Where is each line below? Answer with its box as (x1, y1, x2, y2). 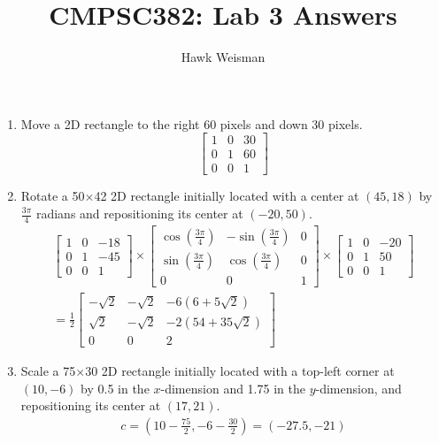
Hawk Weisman (181, 48, 266, 66)
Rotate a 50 (20, 187, 85, 205)
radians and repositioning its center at (35, 204, 243, 222)
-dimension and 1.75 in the (160, 378, 305, 397)
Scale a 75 (20, 362, 76, 380)
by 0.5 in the (81, 378, 150, 397)
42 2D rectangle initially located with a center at (94, 187, 359, 205)
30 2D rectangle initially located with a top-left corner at (85, 362, 395, 380)
